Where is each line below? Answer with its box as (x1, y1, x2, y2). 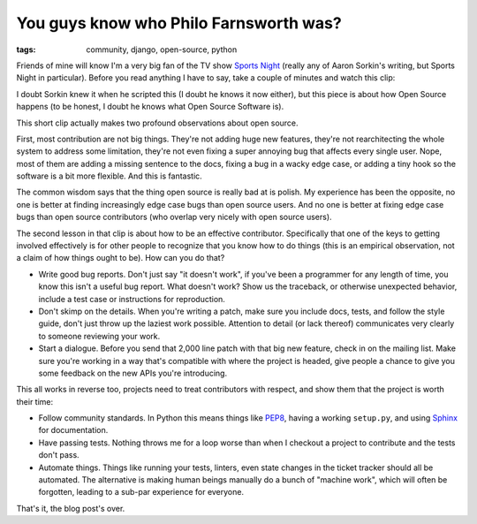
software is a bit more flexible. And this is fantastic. (16, 171, 202, 181)
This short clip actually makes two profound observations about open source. (16, 118, 299, 128)
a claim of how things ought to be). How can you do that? (16, 253, 225, 263)
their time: (16, 396, 54, 406)
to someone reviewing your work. (38, 330, 161, 341)
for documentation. (38, 425, 109, 436)
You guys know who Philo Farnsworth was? (16, 13, 342, 33)
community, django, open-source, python (86, 44, 238, 55)
